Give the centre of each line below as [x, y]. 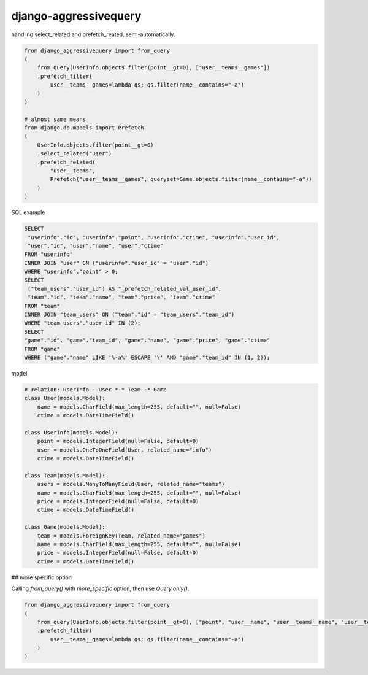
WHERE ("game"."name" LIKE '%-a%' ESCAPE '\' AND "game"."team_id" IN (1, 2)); [147, 357]
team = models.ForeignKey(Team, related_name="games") [121, 536]
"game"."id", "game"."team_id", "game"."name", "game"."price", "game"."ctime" [147, 340]
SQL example [28, 212]
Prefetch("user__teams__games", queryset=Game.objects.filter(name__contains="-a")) [181, 179]
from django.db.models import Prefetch [84, 128]
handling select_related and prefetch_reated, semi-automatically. [93, 34]
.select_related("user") [75, 154]
